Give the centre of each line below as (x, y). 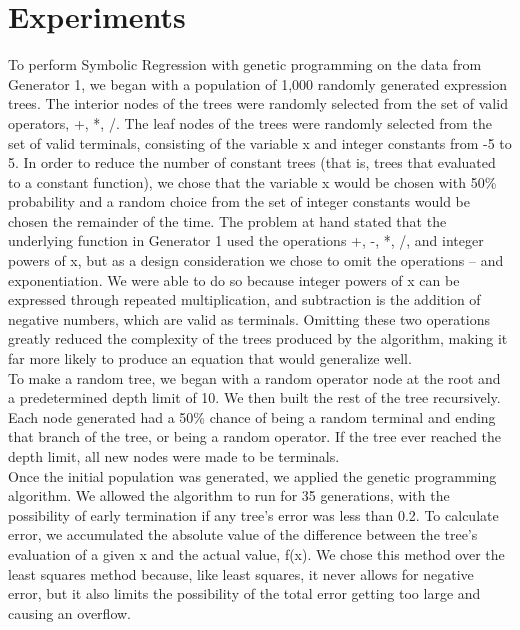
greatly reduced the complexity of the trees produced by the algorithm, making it (258, 338)
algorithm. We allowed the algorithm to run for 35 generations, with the (229, 495)
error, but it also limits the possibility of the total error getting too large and (244, 593)
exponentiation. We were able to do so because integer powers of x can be (234, 279)
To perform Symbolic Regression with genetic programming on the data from (245, 64)
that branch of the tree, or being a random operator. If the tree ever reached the (255, 436)
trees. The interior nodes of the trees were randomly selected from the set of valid (258, 103)
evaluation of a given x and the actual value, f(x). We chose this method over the (256, 553)
